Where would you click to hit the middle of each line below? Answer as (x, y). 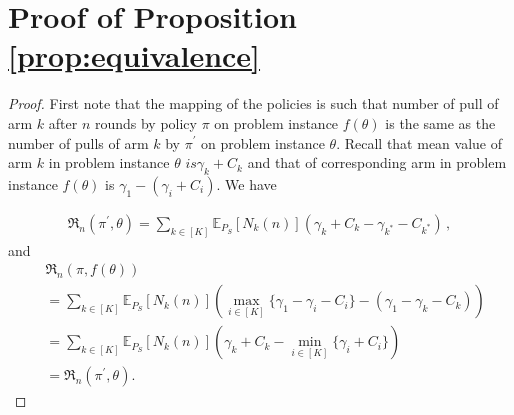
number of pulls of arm (78, 142)
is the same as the (440, 122)
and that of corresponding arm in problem (377, 162)
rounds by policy (145, 122)
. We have (246, 183)
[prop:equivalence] (134, 55)
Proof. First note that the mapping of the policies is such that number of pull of (253, 103)
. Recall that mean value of (419, 142)
